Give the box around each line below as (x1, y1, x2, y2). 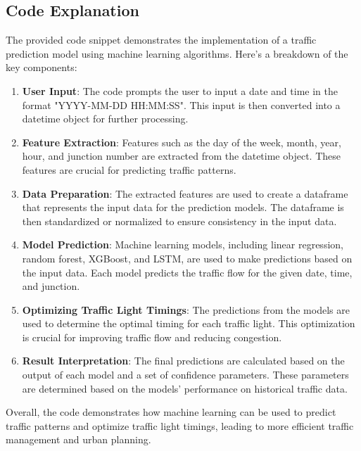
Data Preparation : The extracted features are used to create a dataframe (22, 186, 348, 201)
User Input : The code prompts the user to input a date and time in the (22, 83, 338, 98)
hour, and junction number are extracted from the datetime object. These (22, 148, 341, 163)
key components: (6, 60, 77, 75)
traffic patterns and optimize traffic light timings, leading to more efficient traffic (6, 418, 354, 433)
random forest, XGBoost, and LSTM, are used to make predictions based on (22, 250, 353, 265)
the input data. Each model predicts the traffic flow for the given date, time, (22, 265, 353, 279)
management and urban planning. (6, 432, 151, 447)
